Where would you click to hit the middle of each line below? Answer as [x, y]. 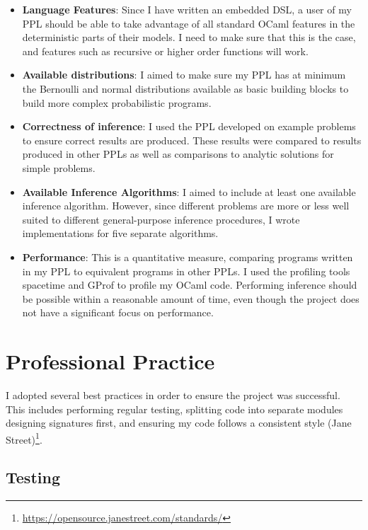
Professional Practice [110, 361]
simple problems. [59, 167]
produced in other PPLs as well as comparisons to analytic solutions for [178, 154]
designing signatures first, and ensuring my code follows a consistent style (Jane [179, 423]
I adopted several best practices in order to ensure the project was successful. [173, 395]
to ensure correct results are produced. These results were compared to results [192, 140]
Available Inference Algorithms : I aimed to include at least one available [189, 191]
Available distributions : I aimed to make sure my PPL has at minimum [184, 75]
